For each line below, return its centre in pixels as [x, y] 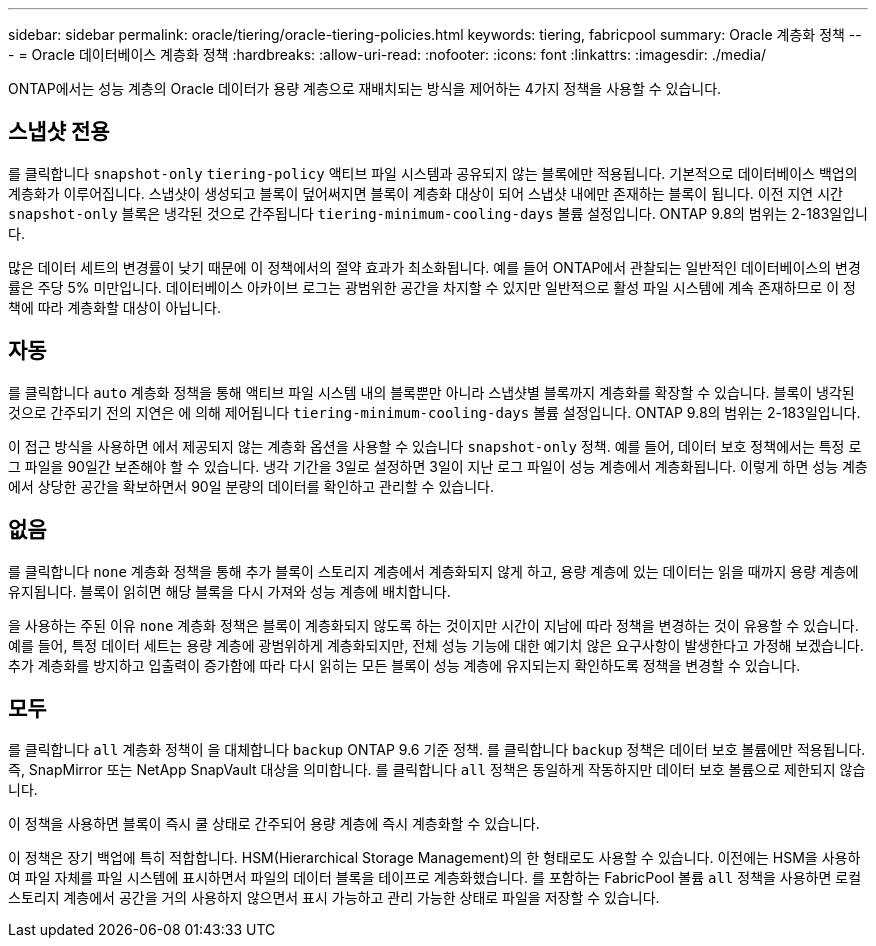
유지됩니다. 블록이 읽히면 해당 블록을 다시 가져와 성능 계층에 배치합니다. [229, 591]
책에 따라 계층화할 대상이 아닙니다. [114, 307]
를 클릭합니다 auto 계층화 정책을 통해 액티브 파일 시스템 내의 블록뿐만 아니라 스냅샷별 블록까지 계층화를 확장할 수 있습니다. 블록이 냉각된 [431, 392]
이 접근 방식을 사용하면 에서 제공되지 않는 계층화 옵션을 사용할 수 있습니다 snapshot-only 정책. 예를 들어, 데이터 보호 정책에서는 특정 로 [435, 446]
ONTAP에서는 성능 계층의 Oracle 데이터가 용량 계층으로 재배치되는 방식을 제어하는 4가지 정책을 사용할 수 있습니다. [365, 88]
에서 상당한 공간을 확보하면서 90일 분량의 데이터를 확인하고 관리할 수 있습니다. [251, 486]
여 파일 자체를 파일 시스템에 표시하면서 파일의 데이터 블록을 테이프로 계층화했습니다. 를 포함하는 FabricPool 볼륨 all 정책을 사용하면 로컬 [435, 878]
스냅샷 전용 [59, 132]
